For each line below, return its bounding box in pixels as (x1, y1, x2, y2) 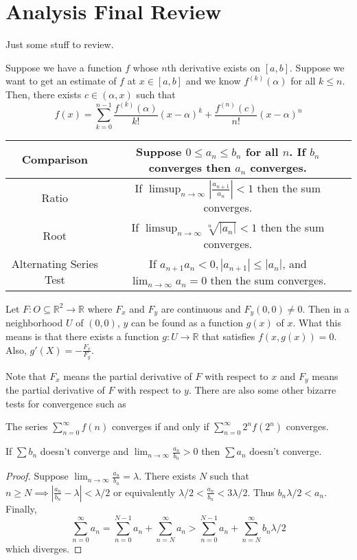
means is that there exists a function (5, 328, 159, 343)
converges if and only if (111, 419, 209, 434)
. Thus (247, 484, 275, 499)
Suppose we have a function (5, 60, 122, 74)
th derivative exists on (167, 60, 261, 74)
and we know (185, 74, 241, 88)
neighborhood (5, 315, 63, 330)
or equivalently (113, 484, 176, 499)
